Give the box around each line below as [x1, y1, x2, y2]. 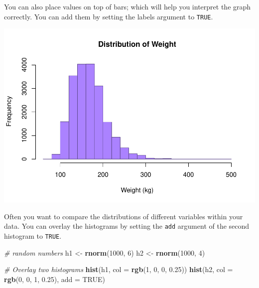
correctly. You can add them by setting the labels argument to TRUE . [4, 11, 213, 21]
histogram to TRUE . [4, 231, 62, 241]
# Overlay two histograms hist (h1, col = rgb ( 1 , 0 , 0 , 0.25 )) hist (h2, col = [4, 264, 233, 275]
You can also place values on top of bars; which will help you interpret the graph [4, 1, 251, 11]
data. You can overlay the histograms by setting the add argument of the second [4, 221, 250, 231]
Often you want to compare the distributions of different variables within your [4, 211, 243, 221]
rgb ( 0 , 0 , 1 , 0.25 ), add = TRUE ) [4, 274, 105, 284]
